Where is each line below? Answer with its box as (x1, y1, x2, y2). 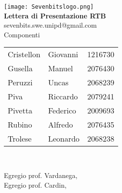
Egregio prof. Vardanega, (4, 170, 78, 180)
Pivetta (8, 105, 32, 116)
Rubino (8, 119, 32, 130)
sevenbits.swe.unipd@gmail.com (4, 20, 97, 30)
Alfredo (48, 119, 73, 130)
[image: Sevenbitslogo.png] (4, 3, 94, 10)
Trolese (8, 133, 32, 145)
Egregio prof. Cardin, (4, 179, 67, 190)
